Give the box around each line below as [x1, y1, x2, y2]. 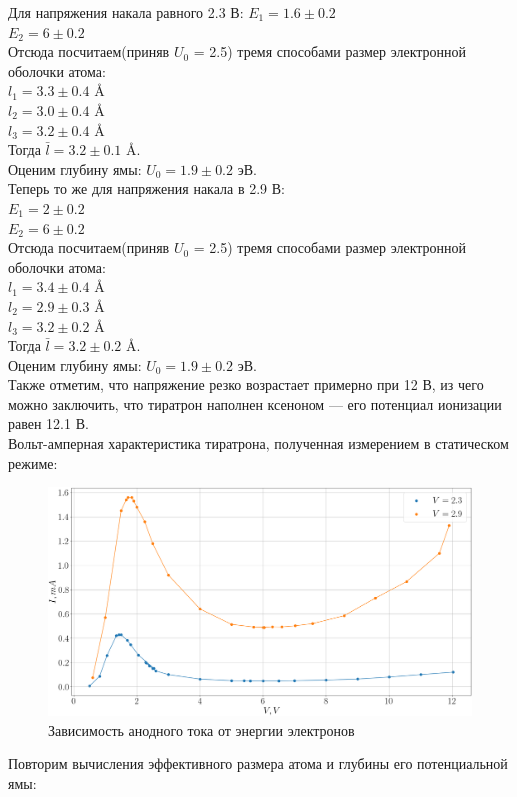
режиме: [8, 452, 58, 473]
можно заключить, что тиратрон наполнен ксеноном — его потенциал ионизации [8, 393, 502, 414]
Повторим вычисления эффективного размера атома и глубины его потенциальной [8, 753, 508, 774]
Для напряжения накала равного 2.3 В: [8, 2, 244, 22]
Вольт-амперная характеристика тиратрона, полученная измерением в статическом [8, 433, 509, 454]
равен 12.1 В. [8, 413, 89, 434]
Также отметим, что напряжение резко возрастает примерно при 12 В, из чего [8, 374, 484, 395]
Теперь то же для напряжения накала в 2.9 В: [8, 178, 285, 199]
